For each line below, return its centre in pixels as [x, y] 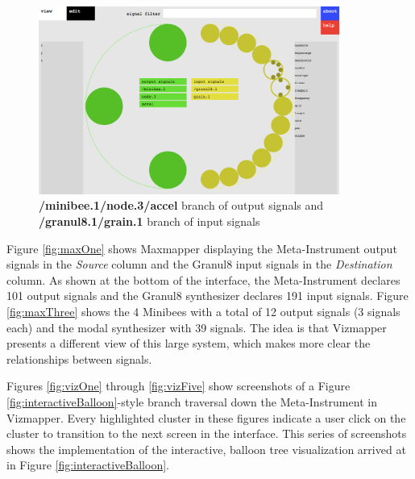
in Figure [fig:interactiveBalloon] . [88, 465]
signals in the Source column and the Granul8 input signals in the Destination [199, 264]
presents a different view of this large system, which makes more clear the [189, 343]
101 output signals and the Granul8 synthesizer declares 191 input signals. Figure [207, 296]
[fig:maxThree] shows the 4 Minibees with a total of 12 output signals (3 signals [203, 311]
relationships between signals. [79, 358]
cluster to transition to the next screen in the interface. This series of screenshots [207, 433]
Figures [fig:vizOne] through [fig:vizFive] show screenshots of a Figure [178, 386]
